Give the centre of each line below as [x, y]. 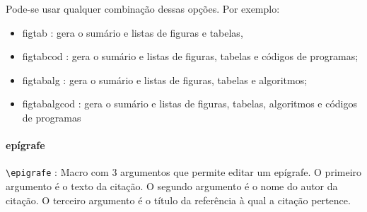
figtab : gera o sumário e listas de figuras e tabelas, [133, 32]
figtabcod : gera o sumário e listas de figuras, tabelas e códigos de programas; [190, 56]
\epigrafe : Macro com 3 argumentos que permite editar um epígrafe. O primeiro [184, 172]
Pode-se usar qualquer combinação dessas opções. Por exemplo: [143, 8]
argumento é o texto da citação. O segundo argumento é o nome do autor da [172, 186]
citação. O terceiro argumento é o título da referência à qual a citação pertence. [178, 200]
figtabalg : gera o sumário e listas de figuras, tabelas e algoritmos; [165, 79]
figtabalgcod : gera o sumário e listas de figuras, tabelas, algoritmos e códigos [190, 104]
